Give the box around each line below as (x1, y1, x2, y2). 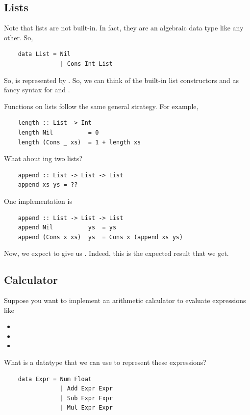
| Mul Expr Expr (60, 404, 113, 412)
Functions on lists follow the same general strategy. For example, (4, 101, 199, 111)
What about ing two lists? (4, 153, 82, 164)
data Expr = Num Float (18, 375, 92, 383)
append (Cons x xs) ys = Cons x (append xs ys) (18, 233, 183, 241)
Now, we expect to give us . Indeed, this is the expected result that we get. (4, 248, 229, 258)
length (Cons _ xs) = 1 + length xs (18, 138, 141, 146)
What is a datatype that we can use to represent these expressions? (4, 357, 206, 367)
